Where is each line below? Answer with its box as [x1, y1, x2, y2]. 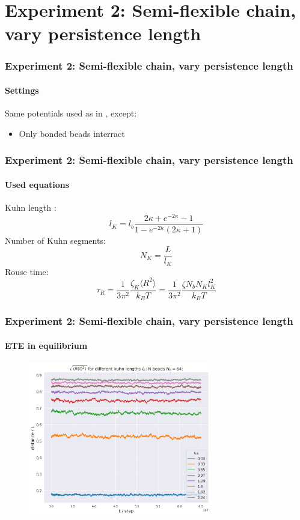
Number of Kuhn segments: [5, 234, 106, 246]
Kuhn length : [5, 201, 57, 214]
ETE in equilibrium [5, 339, 88, 351]
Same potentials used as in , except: [5, 107, 137, 119]
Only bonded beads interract [19, 127, 125, 139]
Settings [5, 84, 39, 96]
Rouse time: [5, 265, 49, 277]
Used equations [5, 178, 70, 190]
